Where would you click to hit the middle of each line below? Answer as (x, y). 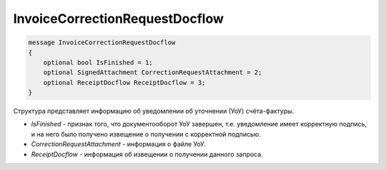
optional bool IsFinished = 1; (98, 62)
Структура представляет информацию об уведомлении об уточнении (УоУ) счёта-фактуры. (154, 111)
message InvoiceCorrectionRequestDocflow (102, 42)
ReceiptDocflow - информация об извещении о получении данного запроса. (147, 154)
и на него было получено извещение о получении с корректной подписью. (146, 134)
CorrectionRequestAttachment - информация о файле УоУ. (119, 144)
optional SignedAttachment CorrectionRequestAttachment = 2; (153, 72)
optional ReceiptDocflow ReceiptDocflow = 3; (124, 82)
